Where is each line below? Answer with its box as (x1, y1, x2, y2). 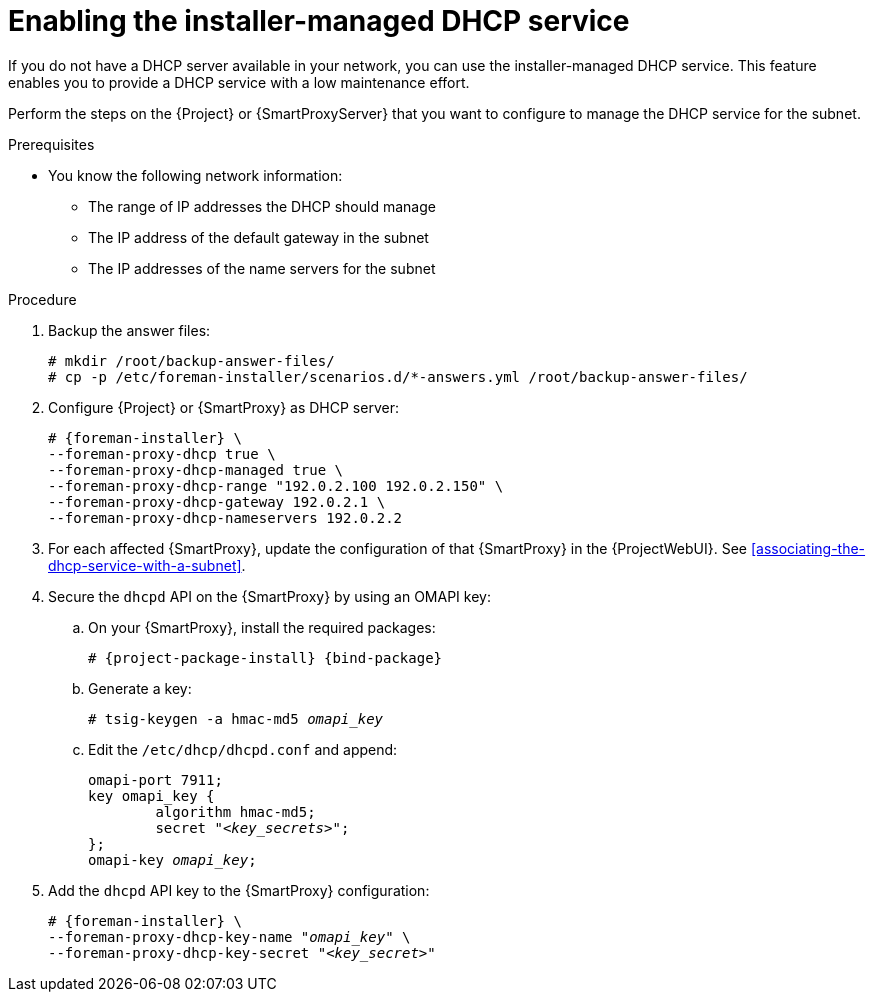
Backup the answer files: (48, 321, 211, 339)
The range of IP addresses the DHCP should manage (88, 197, 436, 215)
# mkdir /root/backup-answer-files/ (48, 352, 335, 369)
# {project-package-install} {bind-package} (88, 649, 443, 666)
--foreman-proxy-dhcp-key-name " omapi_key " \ (48, 928, 411, 945)
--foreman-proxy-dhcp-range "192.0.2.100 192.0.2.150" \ (48, 477, 504, 494)
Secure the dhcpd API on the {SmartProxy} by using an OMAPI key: (48, 587, 491, 605)
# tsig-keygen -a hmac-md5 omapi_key (88, 710, 384, 727)
